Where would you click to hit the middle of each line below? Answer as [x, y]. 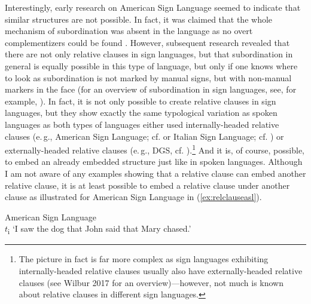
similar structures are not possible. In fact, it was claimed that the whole [139, 19]
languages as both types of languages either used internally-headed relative [142, 124]
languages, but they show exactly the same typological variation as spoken [141, 113]
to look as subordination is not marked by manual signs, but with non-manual [148, 77]
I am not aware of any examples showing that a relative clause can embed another [155, 173]
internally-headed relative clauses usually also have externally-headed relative [161, 271]
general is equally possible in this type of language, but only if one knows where [151, 65]
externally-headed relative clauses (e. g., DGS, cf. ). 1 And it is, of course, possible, [155, 149]
